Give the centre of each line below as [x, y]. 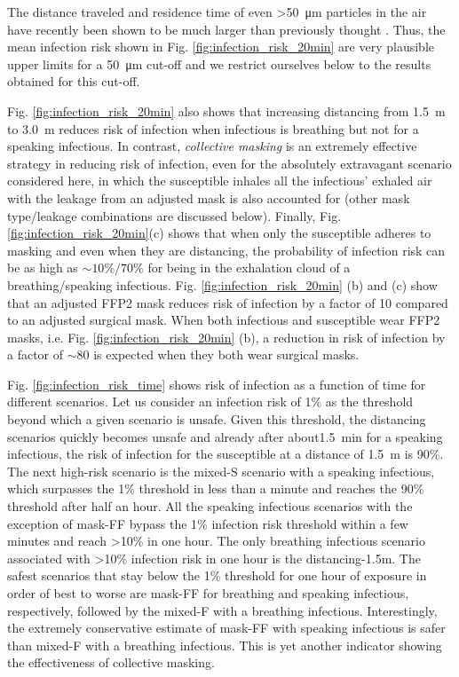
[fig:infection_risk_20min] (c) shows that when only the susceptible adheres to [219, 233]
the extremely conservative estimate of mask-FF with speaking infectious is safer [226, 628]
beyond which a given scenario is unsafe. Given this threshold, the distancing [217, 419]
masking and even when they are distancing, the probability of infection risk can [226, 250]
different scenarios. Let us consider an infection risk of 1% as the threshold [210, 401]
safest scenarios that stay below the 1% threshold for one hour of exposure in [217, 575]
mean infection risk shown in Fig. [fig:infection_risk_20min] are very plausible [221, 47]
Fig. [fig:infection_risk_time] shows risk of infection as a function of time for [217, 384]
